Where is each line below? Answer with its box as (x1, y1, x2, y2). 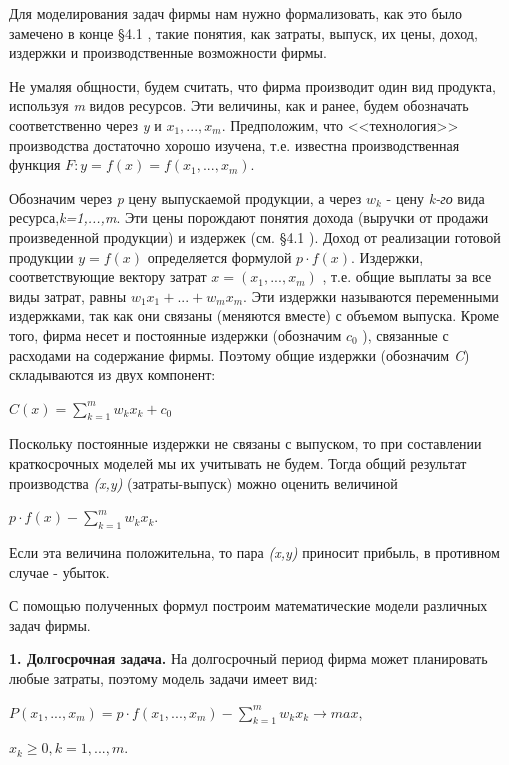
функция (9, 154, 61, 175)
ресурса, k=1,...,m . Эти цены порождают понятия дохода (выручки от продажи (9, 207, 489, 228)
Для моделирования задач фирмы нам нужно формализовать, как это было (9, 3, 463, 23)
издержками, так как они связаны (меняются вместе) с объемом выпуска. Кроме (9, 305, 499, 326)
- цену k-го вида (386, 187, 485, 208)
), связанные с (362, 324, 449, 345)
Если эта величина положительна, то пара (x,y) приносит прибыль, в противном (9, 542, 500, 563)
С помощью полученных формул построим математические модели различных (9, 595, 488, 616)
